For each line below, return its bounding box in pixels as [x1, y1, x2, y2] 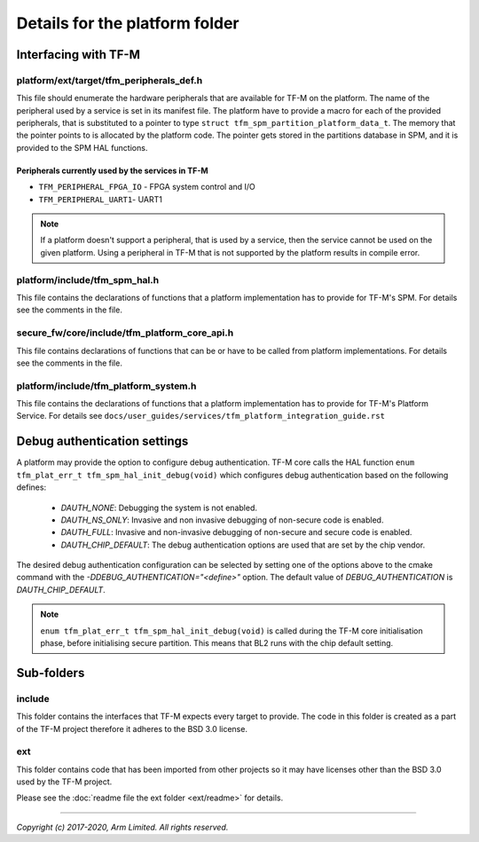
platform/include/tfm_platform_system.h [16, 380, 197, 392]
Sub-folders [16, 665, 85, 681]
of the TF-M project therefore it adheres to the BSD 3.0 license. [16, 723, 248, 734]
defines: [16, 482, 47, 492]
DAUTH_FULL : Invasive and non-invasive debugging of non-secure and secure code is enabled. [60, 527, 412, 538]
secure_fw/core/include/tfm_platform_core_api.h [16, 327, 234, 339]
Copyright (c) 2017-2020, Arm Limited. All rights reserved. [16, 822, 229, 832]
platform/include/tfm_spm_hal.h [16, 273, 160, 286]
